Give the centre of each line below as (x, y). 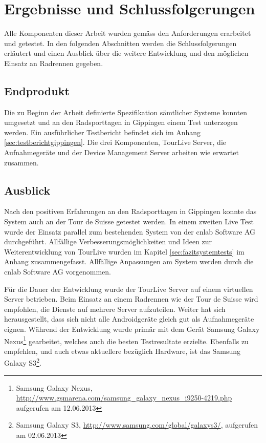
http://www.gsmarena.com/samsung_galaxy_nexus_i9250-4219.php (124, 398)
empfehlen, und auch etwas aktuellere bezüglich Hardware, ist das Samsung (123, 351)
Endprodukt (37, 90)
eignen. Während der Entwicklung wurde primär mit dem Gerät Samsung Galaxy (132, 329)
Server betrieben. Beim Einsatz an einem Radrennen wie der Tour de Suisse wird (131, 299)
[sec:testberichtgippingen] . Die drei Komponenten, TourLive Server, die (115, 142)
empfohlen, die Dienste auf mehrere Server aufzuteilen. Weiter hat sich (115, 309)
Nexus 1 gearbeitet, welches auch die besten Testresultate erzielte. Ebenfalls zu (126, 340)
